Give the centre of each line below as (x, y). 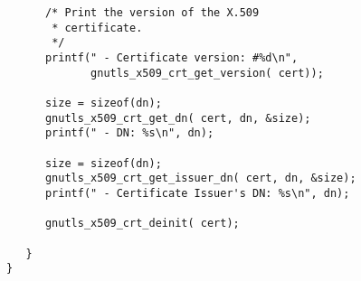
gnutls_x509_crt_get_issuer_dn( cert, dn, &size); (200, 178)
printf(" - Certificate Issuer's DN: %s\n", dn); (197, 193)
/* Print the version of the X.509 (152, 13)
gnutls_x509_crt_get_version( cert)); (207, 73)
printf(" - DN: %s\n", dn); (129, 133)
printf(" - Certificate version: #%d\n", (171, 57)
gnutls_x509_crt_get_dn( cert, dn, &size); (178, 118)
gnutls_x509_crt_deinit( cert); (142, 224)
